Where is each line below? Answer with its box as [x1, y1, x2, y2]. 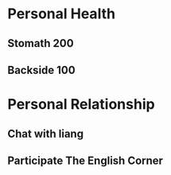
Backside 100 [7, 63, 76, 76]
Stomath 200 [7, 37, 74, 50]
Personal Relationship [7, 95, 156, 114]
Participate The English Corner [7, 154, 164, 167]
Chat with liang [7, 126, 84, 140]
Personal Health [7, 5, 116, 23]
